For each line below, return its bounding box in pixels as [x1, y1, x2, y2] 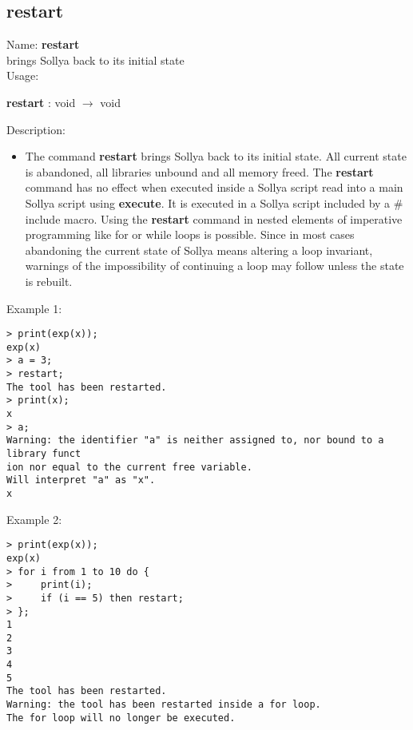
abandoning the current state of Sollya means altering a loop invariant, [25, 241, 373, 258]
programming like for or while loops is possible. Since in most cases [25, 226, 355, 243]
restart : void [6, 93, 76, 110]
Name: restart [6, 36, 80, 53]
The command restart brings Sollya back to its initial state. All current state [25, 148, 407, 165]
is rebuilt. [25, 272, 73, 289]
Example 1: [6, 300, 62, 316]
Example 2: [6, 510, 62, 527]
